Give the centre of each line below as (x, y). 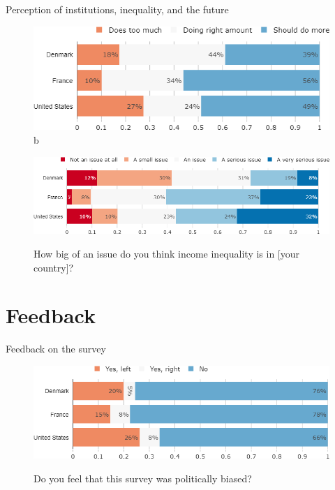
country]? (54, 267)
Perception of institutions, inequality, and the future (117, 9)
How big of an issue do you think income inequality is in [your (167, 253)
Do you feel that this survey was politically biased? (143, 478)
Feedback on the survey (56, 349)
